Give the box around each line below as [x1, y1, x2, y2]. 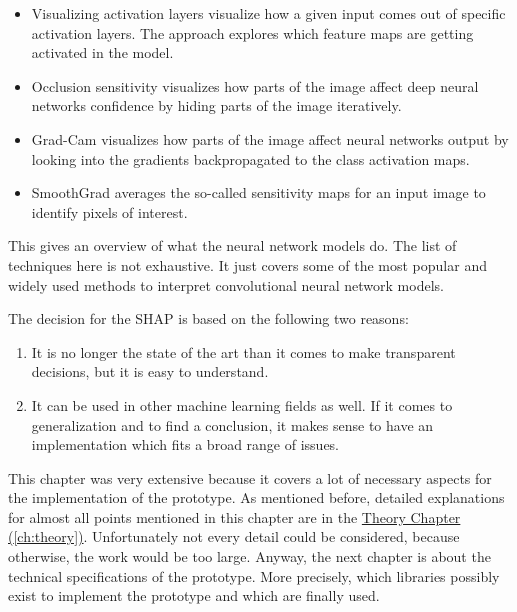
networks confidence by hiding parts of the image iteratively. [31, 95, 402, 116]
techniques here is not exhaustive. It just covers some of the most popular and [8, 254, 487, 275]
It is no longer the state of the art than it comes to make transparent [31, 341, 456, 362]
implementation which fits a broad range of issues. [31, 434, 340, 455]
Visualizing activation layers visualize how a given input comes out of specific [31, 3, 506, 23]
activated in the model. [31, 42, 174, 63]
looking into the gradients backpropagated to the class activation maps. [31, 148, 470, 169]
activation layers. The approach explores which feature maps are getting [31, 22, 474, 43]
